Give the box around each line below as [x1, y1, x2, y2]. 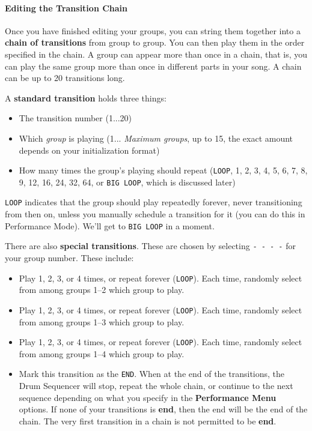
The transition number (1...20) [19, 112, 132, 124]
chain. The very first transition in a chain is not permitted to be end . [19, 414, 277, 427]
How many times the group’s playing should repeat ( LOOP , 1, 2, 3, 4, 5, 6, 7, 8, [19, 164, 308, 176]
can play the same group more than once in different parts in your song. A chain [5, 59, 302, 72]
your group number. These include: [5, 252, 134, 264]
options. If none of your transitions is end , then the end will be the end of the [19, 403, 308, 415]
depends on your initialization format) [19, 143, 160, 156]
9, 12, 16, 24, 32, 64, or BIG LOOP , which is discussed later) [19, 175, 236, 188]
